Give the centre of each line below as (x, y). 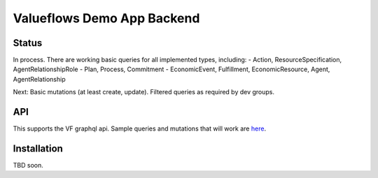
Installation (38, 148)
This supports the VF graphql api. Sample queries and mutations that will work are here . (139, 128)
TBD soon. (28, 165)
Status (28, 43)
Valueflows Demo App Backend (106, 18)
